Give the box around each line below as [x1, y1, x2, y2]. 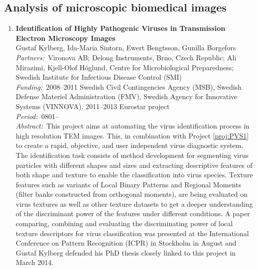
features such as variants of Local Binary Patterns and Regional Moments [15, 179, 241, 189]
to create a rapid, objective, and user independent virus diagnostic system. [15, 140, 244, 150]
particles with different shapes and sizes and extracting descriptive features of [15, 159, 253, 170]
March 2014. [15, 257, 54, 268]
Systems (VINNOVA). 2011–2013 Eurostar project [15, 101, 170, 111]
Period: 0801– [15, 111, 59, 121]
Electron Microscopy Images [15, 32, 116, 43]
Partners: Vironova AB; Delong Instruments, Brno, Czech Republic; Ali [15, 52, 237, 62]
